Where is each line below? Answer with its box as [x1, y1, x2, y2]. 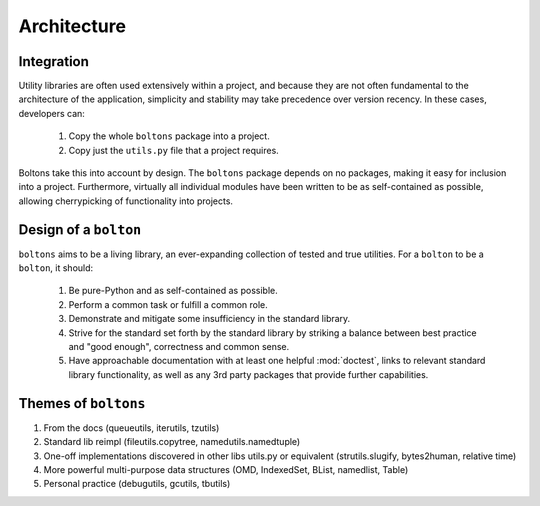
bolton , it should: [18, 262, 94, 274]
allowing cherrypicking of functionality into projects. [18, 195, 234, 207]
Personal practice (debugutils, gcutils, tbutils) [43, 478, 231, 490]
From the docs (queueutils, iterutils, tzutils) [43, 421, 220, 434]
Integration [18, 53, 90, 70]
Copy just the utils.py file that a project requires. [68, 144, 279, 156]
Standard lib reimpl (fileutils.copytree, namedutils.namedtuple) [43, 436, 301, 448]
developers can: [18, 107, 85, 119]
